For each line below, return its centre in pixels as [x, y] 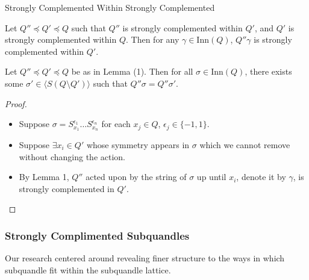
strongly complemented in [67, 188]
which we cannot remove [245, 145]
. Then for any [152, 39]
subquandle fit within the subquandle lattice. [88, 269]
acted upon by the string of [136, 177]
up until [211, 177]
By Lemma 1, [44, 177]
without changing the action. [72, 156]
